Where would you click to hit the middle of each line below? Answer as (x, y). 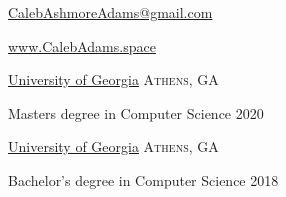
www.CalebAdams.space (82, 45)
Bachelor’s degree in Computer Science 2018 (143, 179)
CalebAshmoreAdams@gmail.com (110, 12)
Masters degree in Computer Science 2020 (136, 112)
